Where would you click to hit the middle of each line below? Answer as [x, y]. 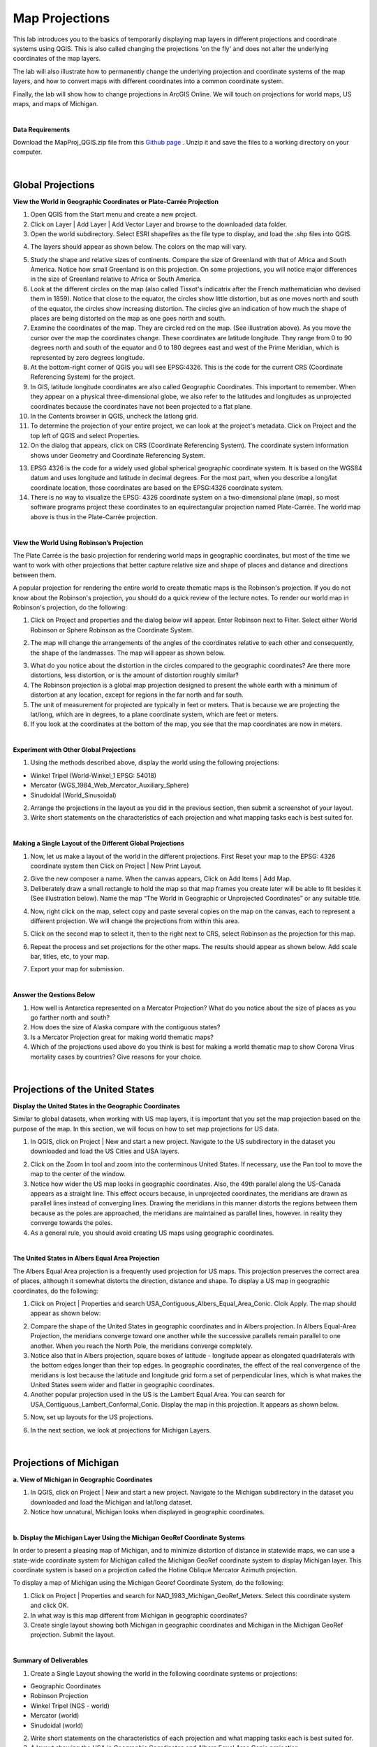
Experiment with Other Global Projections [74, 750]
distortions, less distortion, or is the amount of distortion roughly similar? [134, 675]
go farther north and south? [70, 1017]
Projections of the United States [84, 1089]
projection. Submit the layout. [73, 1634]
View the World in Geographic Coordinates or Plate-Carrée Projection [116, 201]
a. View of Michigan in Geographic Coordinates [83, 1479]
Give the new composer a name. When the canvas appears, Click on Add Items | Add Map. [161, 879]
